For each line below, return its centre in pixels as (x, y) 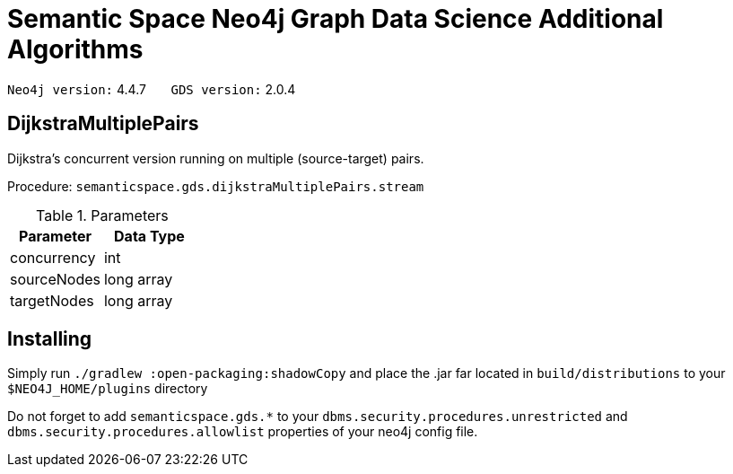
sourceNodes (55, 279)
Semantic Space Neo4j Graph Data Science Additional (336, 19)
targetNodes (52, 300)
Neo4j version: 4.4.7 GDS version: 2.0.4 (152, 89)
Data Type (149, 236)
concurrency (53, 257)
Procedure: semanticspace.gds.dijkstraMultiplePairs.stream (216, 186)
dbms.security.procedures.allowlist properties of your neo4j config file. (243, 432)
